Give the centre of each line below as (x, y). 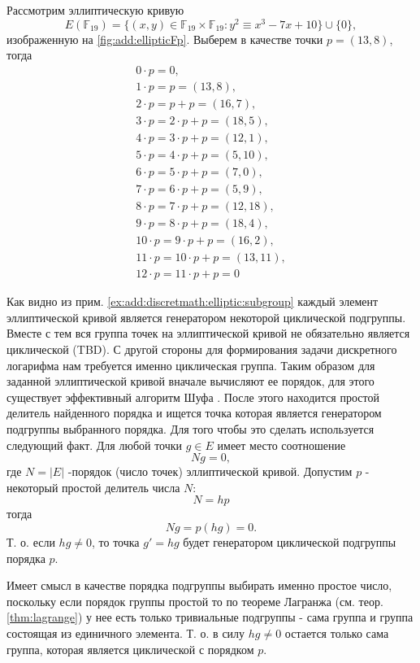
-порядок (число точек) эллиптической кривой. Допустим (210, 471)
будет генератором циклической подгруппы (290, 541)
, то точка (116, 541)
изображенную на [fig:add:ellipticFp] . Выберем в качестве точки (165, 39)
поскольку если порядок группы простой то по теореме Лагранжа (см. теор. (195, 601)
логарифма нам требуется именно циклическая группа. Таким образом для (191, 365)
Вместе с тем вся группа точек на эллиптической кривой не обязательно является (208, 333)
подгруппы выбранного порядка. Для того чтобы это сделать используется (191, 429)
